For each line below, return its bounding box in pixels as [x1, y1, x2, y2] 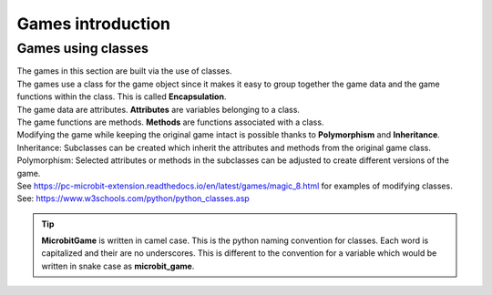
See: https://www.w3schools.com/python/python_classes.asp [16, 193, 250, 204]
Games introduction [16, 14, 170, 34]
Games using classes [16, 40, 149, 56]
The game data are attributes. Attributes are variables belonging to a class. [16, 104, 301, 115]
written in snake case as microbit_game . [41, 260, 195, 271]
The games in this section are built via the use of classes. [16, 66, 232, 76]
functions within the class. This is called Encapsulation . [16, 91, 227, 102]
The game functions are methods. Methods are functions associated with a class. [16, 117, 324, 127]
